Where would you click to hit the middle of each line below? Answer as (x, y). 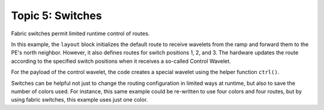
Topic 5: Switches (56, 16)
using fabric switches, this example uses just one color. (79, 100)
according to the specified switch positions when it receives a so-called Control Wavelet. (121, 61)
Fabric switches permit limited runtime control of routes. (80, 33)
